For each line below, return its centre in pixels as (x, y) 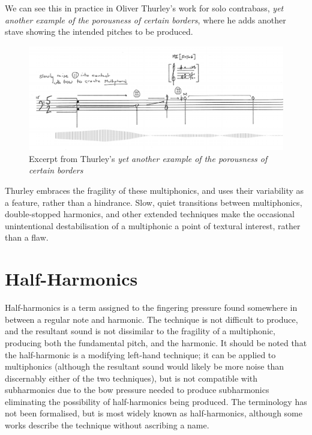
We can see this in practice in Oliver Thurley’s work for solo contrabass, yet (144, 8)
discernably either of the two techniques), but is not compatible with (131, 378)
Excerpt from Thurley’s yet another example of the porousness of (148, 158)
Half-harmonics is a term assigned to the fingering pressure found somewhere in (151, 307)
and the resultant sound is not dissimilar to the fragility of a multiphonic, (140, 331)
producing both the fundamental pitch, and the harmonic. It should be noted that (156, 342)
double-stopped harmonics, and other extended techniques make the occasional (150, 214)
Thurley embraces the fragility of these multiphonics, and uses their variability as (154, 190)
